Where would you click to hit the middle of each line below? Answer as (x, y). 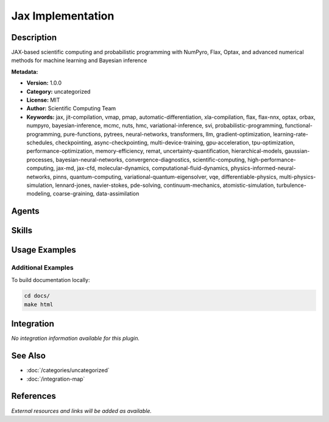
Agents (25, 211)
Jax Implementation (63, 16)
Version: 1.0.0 (44, 83)
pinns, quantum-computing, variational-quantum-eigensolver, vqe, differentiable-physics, (165, 177)
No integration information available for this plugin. (76, 339)
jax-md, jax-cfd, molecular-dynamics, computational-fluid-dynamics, (143, 168)
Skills (22, 230)
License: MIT (43, 100)
